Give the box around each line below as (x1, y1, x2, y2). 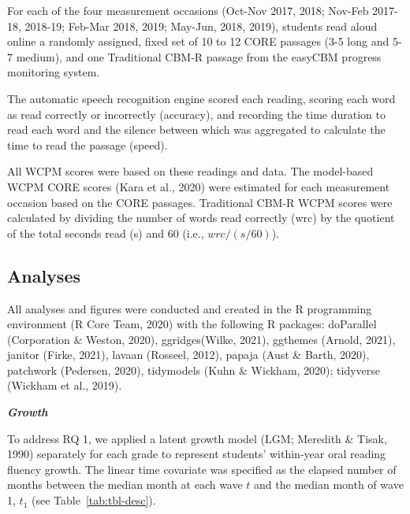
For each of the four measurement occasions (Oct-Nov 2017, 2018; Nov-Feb (7, 2, 369, 18)
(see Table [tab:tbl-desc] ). (31, 492, 156, 508)
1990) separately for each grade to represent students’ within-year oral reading (7, 446, 386, 462)
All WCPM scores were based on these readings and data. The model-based (7, 163, 374, 179)
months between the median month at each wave (7, 476, 243, 493)
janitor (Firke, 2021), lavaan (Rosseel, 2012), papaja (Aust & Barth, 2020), (7, 346, 370, 363)
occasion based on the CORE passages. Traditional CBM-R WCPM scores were (7, 194, 393, 210)
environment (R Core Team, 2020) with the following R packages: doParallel (7, 316, 377, 332)
